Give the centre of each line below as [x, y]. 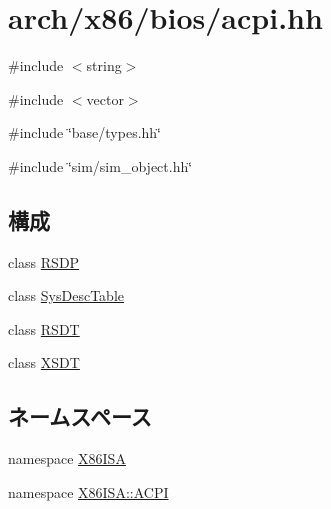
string [104, 65]
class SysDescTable [66, 295]
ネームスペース [80, 416]
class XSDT [44, 362]
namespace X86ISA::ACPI [88, 491]
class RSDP [44, 261]
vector [105, 98]
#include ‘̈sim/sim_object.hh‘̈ [100, 165]
